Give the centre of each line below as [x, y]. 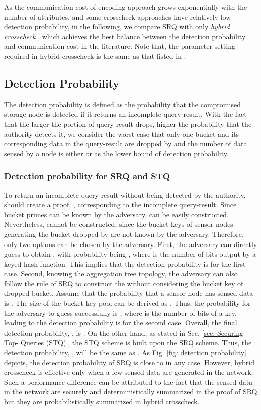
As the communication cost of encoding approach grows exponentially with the [126, 7]
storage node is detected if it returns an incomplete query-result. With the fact [125, 114]
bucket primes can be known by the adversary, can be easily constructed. [116, 214]
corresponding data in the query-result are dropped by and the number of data [126, 144]
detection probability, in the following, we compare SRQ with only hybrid [117, 26]
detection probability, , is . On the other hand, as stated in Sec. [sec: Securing [124, 332]
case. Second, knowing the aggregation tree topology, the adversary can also [121, 273]
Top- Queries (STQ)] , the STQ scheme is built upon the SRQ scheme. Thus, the [128, 342]
